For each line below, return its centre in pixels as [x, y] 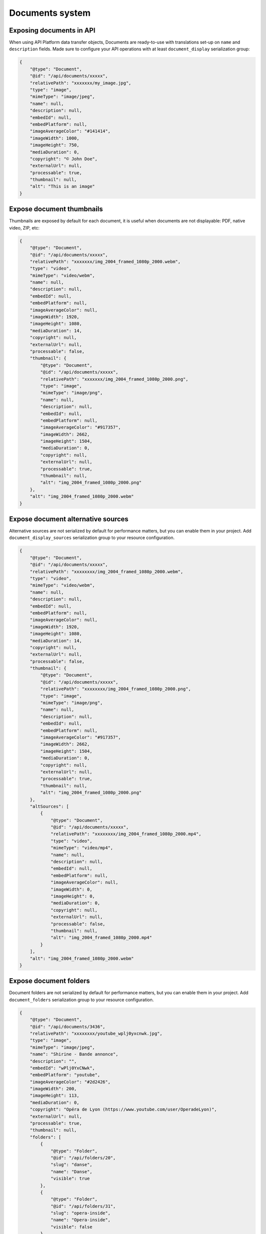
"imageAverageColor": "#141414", [70, 131]
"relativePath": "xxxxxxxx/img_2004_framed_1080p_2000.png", [116, 689]
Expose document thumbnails [56, 209]
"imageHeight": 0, [73, 896]
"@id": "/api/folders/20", [83, 1158]
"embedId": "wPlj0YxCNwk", [63, 1068]
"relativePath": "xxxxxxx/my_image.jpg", [81, 83]
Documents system [50, 13]
